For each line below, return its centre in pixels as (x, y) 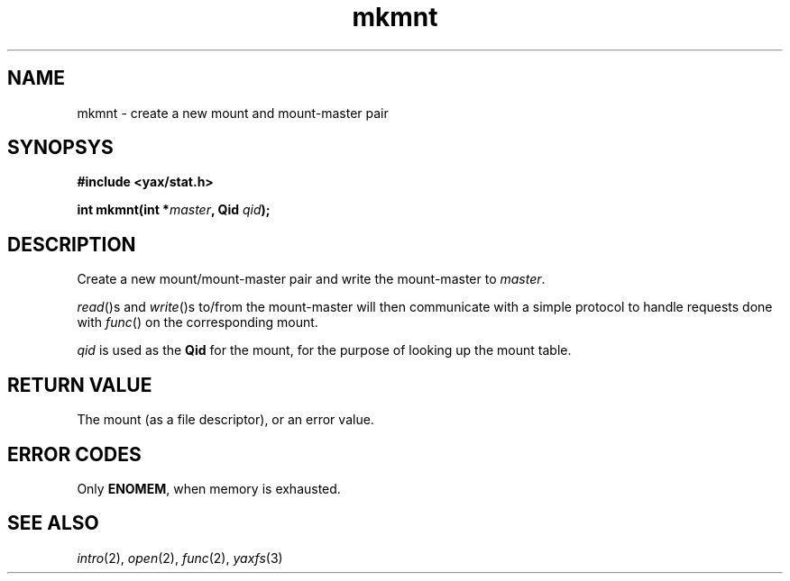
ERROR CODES (74, 454)
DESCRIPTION (72, 244)
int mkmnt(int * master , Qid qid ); (174, 210)
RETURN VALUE (80, 385)
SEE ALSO (53, 523)
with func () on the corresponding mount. (197, 322)
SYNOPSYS (60, 148)
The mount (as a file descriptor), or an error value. (225, 420)
